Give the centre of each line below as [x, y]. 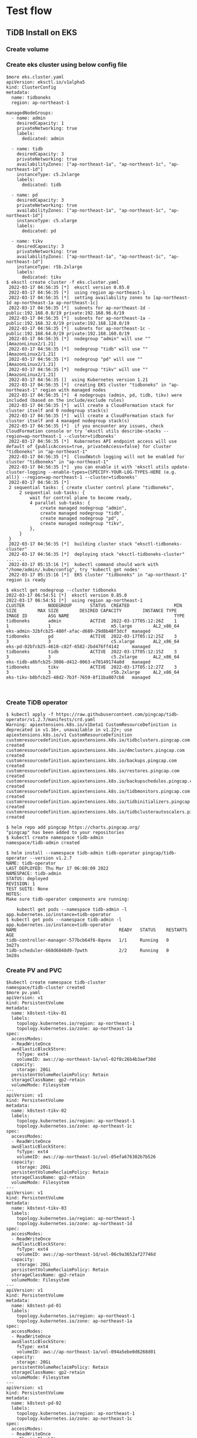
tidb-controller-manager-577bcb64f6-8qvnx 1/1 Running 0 [87, 940]
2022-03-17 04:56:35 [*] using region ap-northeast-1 [77, 292]
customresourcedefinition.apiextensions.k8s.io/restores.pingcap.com [93, 771]
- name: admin [28, 118]
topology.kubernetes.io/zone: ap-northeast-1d [74, 1224]
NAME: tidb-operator [31, 863]
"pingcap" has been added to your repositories [65, 833]
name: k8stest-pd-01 [36, 1306]
